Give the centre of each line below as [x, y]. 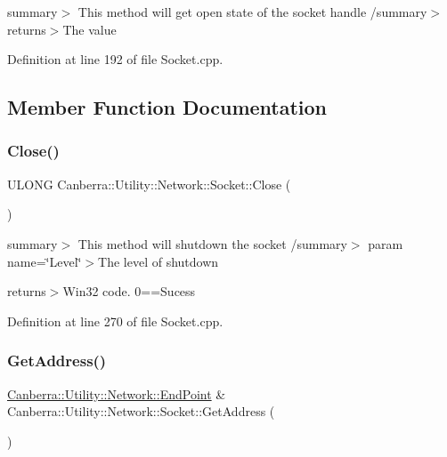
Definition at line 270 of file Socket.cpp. [115, 321]
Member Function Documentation [167, 107]
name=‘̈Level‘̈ [45, 261]
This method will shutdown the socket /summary [212, 243]
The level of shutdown [158, 261]
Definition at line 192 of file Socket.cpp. [115, 59]
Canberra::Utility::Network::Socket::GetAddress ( [141, 411]
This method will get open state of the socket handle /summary [252, 12]
